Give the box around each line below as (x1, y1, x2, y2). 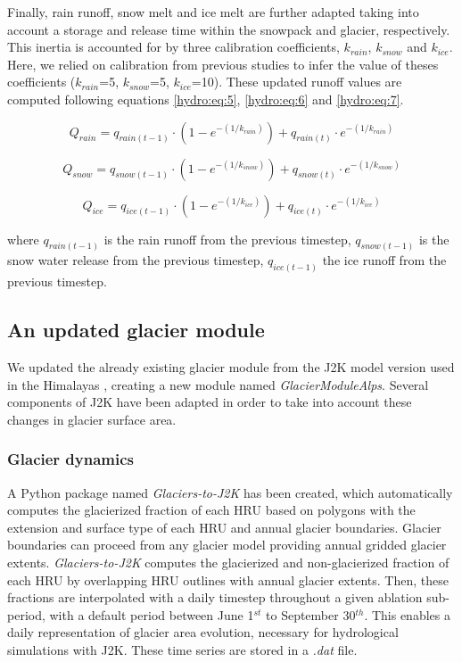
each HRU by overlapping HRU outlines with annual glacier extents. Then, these (7, 570, 449, 589)
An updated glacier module (7, 316, 265, 343)
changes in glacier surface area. (7, 410, 177, 428)
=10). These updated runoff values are (191, 72, 402, 91)
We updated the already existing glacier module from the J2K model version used (7, 358, 455, 377)
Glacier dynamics (7, 448, 135, 470)
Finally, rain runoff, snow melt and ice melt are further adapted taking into (7, 3, 419, 21)
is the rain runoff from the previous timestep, (103, 229, 351, 248)
